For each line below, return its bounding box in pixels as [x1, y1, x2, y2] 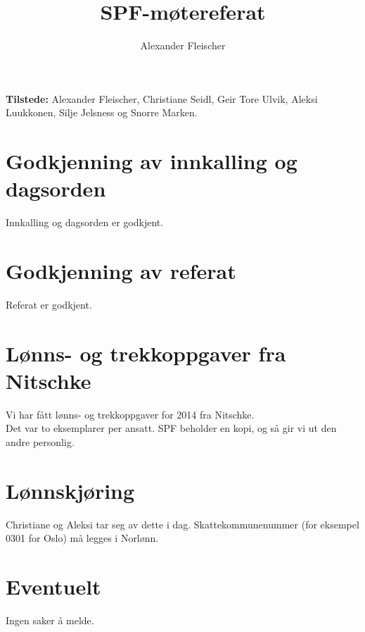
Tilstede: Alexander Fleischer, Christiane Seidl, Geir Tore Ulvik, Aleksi [6, 91, 318, 106]
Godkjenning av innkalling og [6, 147, 297, 175]
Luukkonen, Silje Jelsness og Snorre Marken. [6, 105, 198, 120]
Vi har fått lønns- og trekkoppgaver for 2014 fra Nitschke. [6, 407, 255, 421]
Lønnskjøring [6, 476, 135, 504]
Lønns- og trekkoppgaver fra [6, 338, 286, 367]
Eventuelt [6, 572, 101, 601]
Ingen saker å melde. [6, 613, 94, 628]
